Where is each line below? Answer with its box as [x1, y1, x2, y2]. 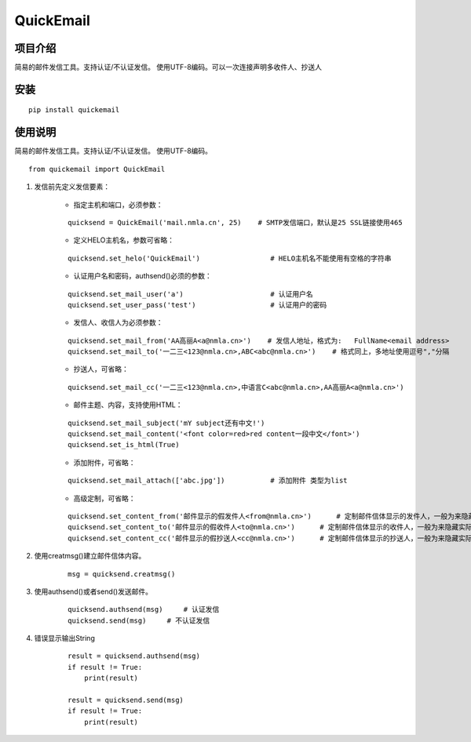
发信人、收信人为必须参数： [73, 318, 163, 327]
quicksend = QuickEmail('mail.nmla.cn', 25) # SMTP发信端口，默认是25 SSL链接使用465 [68, 218, 403, 227]
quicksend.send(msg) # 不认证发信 [68, 616, 210, 625]
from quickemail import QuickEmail [28, 165, 166, 173]
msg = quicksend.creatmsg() [68, 569, 176, 578]
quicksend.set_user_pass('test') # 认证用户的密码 [68, 300, 327, 309]
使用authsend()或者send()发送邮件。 [34, 587, 153, 596]
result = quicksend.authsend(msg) [68, 652, 200, 660]
